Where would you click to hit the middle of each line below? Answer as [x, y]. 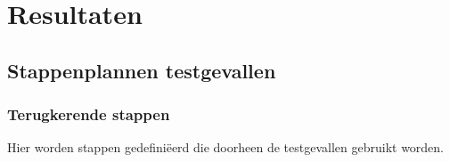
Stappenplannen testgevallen [142, 70]
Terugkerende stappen [89, 114]
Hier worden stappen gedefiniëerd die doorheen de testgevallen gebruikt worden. [226, 147]
